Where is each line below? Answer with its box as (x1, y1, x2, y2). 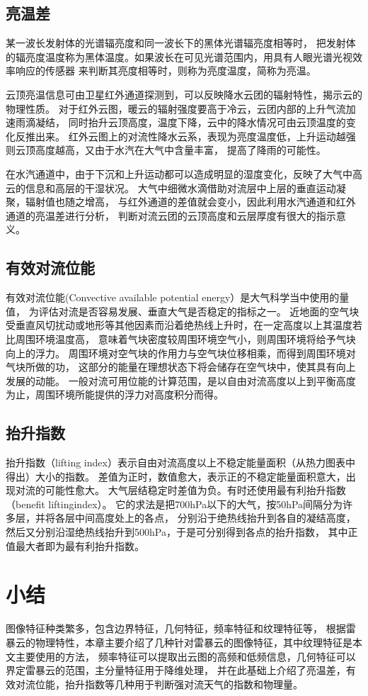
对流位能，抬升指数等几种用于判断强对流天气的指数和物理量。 (15, 676, 303, 691)
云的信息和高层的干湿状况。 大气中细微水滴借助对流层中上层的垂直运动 (6, 180, 336, 195)
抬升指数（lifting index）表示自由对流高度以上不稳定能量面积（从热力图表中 (6, 455, 355, 470)
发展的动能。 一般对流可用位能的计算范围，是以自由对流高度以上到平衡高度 (6, 373, 356, 388)
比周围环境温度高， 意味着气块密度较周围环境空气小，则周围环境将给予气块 (6, 331, 356, 346)
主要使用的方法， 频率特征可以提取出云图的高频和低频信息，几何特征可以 (15, 649, 356, 663)
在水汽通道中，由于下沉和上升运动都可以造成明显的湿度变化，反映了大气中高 (6, 166, 362, 181)
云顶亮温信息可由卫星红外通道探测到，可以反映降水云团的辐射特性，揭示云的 (6, 86, 362, 101)
